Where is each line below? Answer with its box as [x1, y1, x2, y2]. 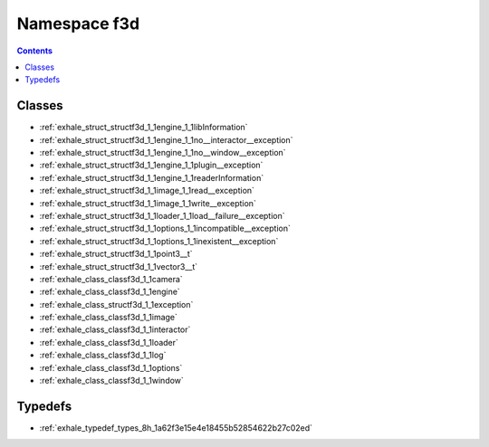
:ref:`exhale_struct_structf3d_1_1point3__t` [39, 249, 194, 260]
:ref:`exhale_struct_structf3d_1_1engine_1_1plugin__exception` [39, 159, 264, 171]
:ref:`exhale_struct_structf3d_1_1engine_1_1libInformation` [39, 122, 248, 133]
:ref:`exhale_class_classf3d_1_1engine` [39, 286, 180, 298]
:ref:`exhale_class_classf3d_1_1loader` [39, 337, 178, 347]
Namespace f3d [16, 14, 140, 33]
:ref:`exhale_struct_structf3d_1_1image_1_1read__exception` [39, 185, 255, 196]
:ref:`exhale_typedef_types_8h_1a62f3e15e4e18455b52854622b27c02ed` [39, 422, 312, 433]
